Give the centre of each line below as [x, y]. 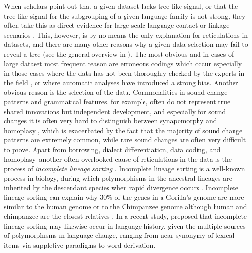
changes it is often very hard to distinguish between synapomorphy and [110, 121]
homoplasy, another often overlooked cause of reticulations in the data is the [118, 159]
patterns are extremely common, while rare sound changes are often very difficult [125, 140]
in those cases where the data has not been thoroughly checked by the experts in [124, 73]
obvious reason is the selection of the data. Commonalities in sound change [116, 92]
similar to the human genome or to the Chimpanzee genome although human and [126, 206]
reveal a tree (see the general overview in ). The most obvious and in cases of [119, 53]
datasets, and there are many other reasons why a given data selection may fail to [126, 44]
